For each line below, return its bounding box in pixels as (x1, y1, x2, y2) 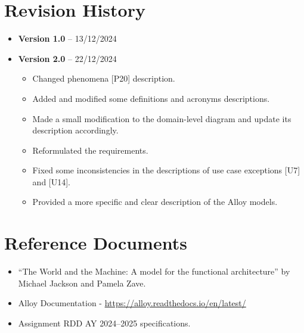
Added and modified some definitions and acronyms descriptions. (32, 92, 270, 104)
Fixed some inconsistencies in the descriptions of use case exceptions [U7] (32, 164, 300, 176)
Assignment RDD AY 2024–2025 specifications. (18, 316, 191, 329)
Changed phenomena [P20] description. (32, 72, 175, 85)
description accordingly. (32, 124, 119, 136)
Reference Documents (4, 231, 187, 255)
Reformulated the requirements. (32, 144, 148, 156)
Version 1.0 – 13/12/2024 (18, 32, 117, 45)
